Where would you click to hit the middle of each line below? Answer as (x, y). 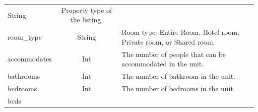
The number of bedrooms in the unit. (178, 88)
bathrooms (24, 76)
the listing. (87, 20)
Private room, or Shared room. (168, 41)
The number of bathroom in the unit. (179, 76)
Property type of (87, 10)
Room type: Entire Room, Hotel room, (181, 32)
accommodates (30, 59)
